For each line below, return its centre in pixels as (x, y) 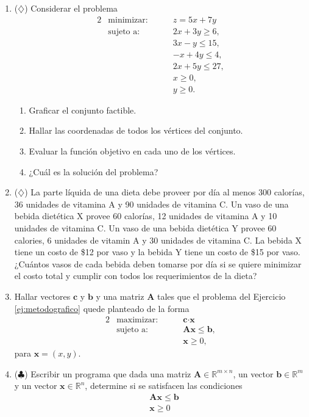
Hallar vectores (42, 296)
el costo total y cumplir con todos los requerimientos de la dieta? (136, 276)
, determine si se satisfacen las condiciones (164, 386)
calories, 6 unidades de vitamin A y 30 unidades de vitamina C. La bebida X (158, 240)
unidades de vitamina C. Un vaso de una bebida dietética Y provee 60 (145, 227)
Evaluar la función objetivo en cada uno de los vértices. (132, 151)
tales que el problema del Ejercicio (221, 296)
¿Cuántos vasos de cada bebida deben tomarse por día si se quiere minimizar (158, 263)
